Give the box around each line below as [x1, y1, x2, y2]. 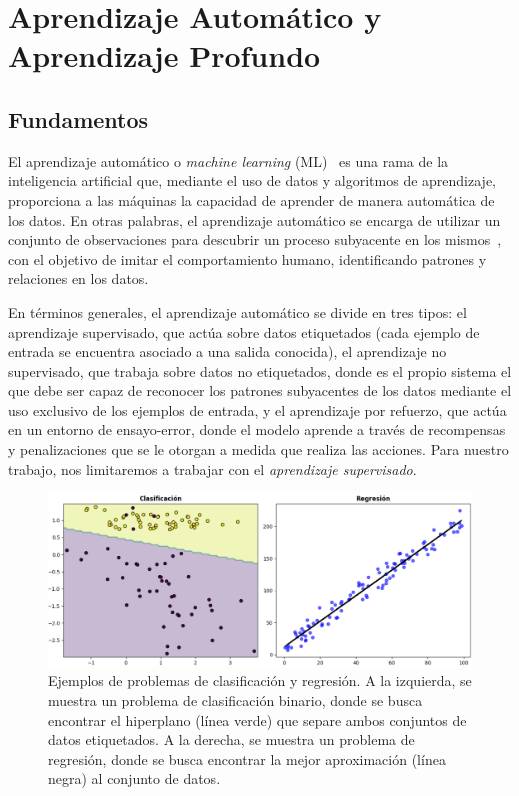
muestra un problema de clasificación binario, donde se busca [48, 689, 423, 710]
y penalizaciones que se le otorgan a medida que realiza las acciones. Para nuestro [8, 439, 509, 460]
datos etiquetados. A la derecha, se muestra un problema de [48, 729, 415, 750]
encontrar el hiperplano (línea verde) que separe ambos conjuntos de [48, 709, 467, 730]
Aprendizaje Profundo [8, 35, 321, 76]
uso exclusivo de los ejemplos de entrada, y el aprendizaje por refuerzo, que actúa [8, 399, 507, 420]
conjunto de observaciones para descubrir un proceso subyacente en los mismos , [8, 229, 502, 250]
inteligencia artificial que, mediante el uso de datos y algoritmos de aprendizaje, [8, 170, 497, 191]
